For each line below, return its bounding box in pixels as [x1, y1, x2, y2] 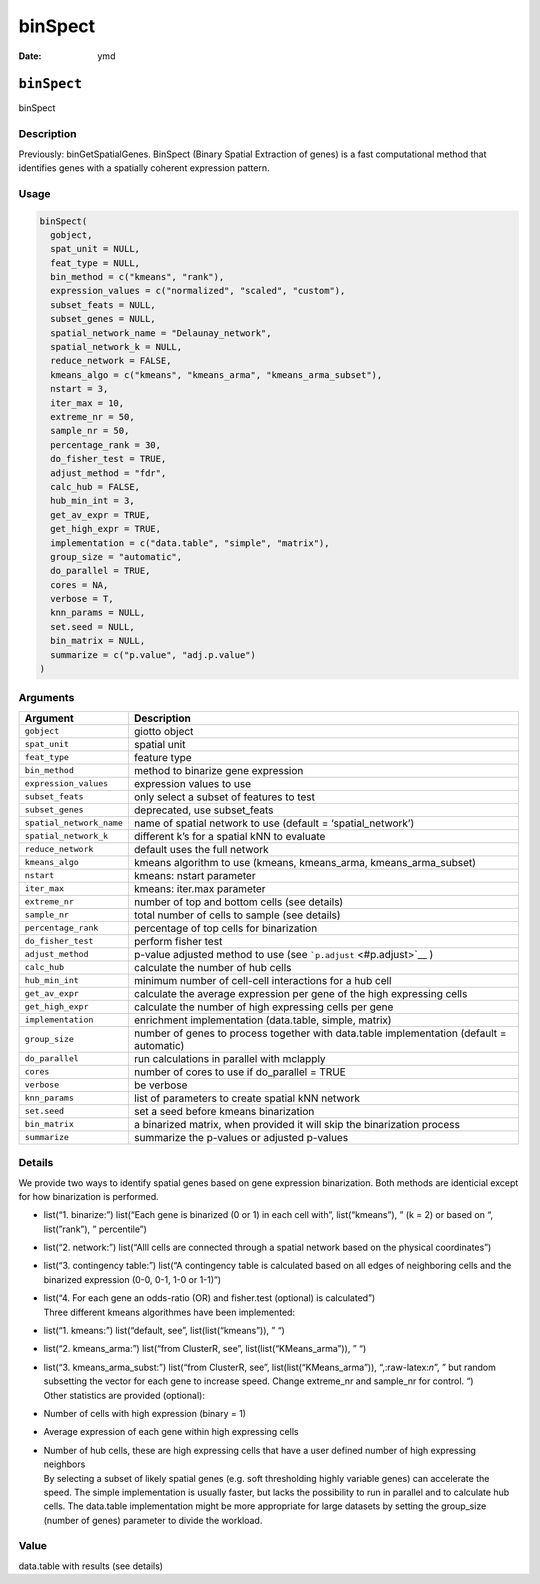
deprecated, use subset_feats [133, 803, 274, 817]
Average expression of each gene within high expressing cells [43, 1426, 299, 1438]
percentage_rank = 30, [50, 439, 162, 450]
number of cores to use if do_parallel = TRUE [133, 1065, 347, 1079]
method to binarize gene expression [133, 763, 304, 777]
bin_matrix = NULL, [50, 635, 146, 647]
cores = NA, [50, 579, 109, 590]
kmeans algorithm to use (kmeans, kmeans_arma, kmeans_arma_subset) [133, 855, 477, 869]
